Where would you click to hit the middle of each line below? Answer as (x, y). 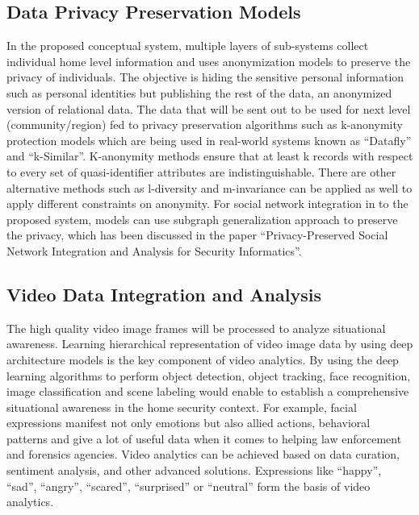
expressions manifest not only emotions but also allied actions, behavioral (189, 423)
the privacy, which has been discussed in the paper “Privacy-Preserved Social (197, 235)
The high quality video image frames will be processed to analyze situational (196, 328)
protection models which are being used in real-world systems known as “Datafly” (209, 140)
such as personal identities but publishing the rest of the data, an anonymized (199, 92)
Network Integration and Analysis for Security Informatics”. (154, 250)
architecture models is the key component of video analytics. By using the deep (203, 359)
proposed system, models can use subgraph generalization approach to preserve (202, 219)
